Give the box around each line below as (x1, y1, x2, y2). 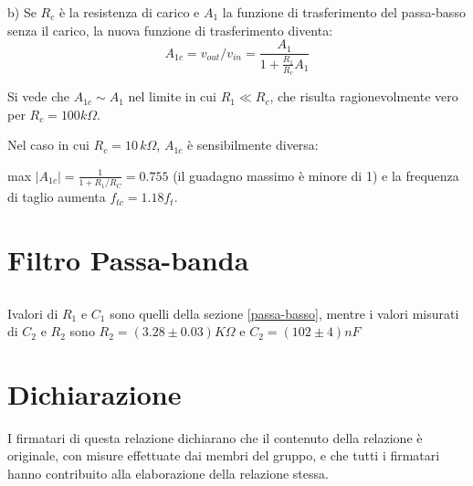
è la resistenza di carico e (58, 3, 200, 21)
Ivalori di (7, 303, 58, 322)
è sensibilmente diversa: (186, 135, 319, 154)
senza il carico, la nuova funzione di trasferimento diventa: (7, 20, 333, 39)
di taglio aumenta (7, 187, 106, 206)
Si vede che (7, 87, 70, 106)
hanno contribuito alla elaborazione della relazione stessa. (7, 464, 329, 482)
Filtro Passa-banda (7, 240, 249, 278)
